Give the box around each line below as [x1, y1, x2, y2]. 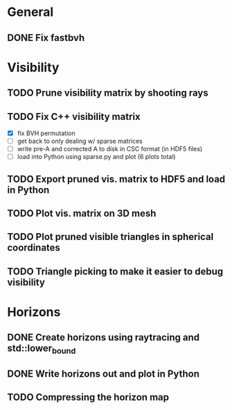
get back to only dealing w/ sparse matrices [17, 137, 143, 146]
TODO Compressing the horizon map [7, 391, 170, 403]
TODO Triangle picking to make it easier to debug [7, 265, 224, 277]
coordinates [7, 242, 61, 254]
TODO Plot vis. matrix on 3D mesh [7, 207, 157, 219]
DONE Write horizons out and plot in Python [7, 368, 199, 379]
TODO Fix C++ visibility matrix [7, 110, 141, 122]
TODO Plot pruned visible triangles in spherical [7, 231, 214, 243]
